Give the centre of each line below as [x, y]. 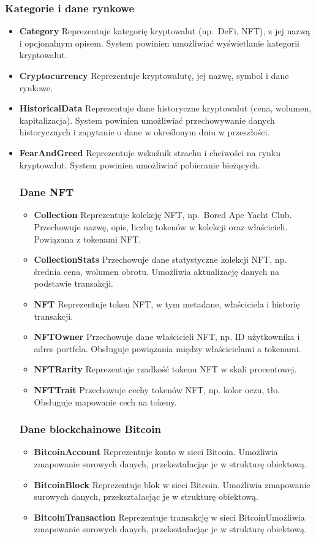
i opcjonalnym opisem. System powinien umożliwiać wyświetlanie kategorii [160, 43]
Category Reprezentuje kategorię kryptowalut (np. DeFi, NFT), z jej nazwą [165, 31]
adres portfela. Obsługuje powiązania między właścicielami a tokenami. [167, 348]
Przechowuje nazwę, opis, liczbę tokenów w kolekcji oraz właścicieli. [161, 226]
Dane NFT [47, 192]
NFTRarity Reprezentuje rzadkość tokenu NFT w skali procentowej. [165, 369]
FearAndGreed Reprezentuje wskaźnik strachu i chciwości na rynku [150, 152]
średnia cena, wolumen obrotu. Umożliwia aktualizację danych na [156, 271]
